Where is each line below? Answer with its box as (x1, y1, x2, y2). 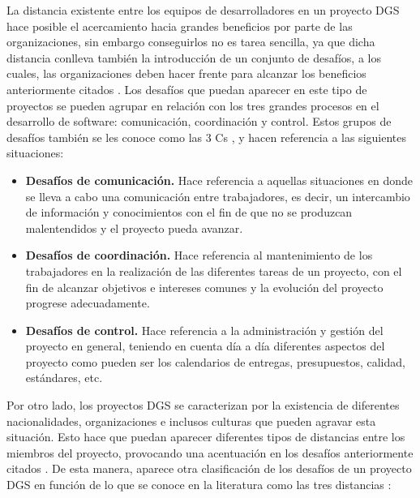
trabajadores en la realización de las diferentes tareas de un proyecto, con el (25, 262, 402, 279)
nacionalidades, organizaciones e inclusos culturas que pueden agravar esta (6, 412, 376, 429)
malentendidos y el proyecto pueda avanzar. (25, 219, 243, 236)
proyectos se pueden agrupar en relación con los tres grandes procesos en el (6, 97, 379, 114)
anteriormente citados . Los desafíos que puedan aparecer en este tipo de (6, 80, 367, 97)
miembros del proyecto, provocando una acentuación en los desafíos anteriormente (6, 444, 414, 461)
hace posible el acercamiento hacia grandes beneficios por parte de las (6, 17, 353, 34)
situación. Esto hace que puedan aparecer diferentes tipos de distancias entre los (6, 428, 405, 445)
